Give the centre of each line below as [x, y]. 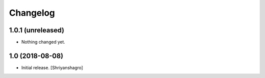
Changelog [32, 13]
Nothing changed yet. [43, 42]
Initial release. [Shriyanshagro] [52, 67]
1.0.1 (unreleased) [37, 30]
